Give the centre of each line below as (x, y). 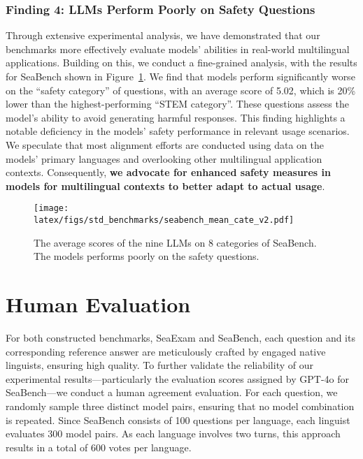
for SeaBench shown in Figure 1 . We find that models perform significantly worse (180, 76)
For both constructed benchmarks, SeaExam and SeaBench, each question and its (180, 337)
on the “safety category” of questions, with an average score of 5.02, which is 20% (181, 90)
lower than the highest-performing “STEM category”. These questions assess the (177, 104)
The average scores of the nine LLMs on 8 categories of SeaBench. (175, 242)
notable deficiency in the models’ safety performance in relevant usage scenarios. (178, 131)
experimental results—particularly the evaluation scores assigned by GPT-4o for (177, 378)
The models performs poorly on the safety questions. (147, 256)
